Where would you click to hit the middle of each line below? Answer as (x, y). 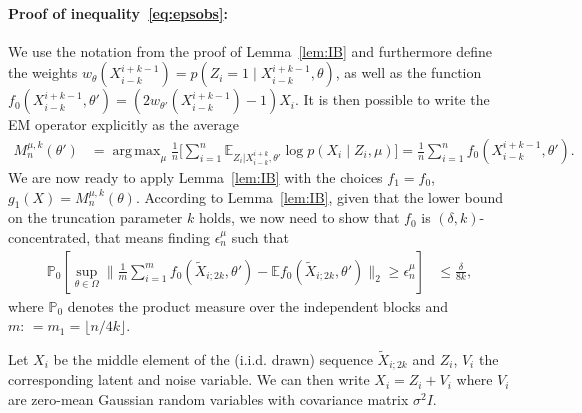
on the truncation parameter (95, 217)
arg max (136, 151)
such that (260, 237)
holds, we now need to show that (299, 217)
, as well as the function (408, 72)
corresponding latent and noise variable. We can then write (189, 379)
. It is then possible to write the (392, 99)
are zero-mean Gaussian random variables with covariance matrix (208, 399)
